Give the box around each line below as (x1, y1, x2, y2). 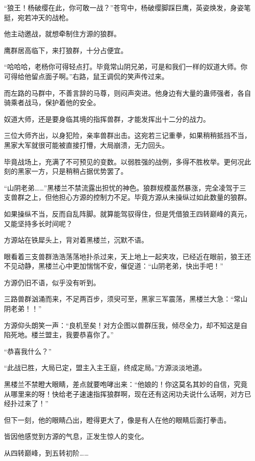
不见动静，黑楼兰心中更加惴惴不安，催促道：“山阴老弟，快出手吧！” (4, 261, 224, 271)
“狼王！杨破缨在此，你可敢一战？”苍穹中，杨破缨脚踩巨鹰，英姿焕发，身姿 (4, 2, 244, 12)
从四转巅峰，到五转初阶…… (4, 448, 89, 458)
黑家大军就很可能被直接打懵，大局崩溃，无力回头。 (4, 139, 169, 150)
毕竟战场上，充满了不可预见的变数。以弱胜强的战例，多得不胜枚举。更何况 (4, 156, 244, 166)
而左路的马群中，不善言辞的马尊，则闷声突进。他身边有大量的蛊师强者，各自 (4, 87, 251, 98)
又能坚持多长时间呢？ (4, 218, 73, 228)
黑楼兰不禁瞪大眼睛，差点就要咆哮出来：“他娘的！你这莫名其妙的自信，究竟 (4, 379, 248, 389)
